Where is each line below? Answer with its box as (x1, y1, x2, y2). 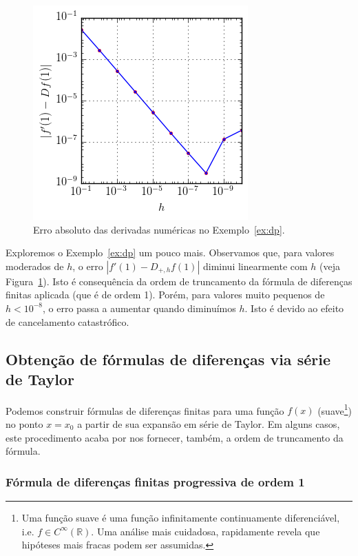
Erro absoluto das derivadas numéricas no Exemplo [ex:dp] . (33, 222, 285, 236)
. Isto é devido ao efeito (244, 300, 344, 315)
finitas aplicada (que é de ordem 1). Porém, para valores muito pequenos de (6, 287, 325, 302)
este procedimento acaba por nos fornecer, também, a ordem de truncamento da (6, 430, 344, 444)
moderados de (6, 258, 64, 273)
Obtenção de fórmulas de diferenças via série (6, 348, 330, 369)
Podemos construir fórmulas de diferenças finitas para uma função (6, 403, 284, 418)
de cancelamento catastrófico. (6, 314, 129, 329)
